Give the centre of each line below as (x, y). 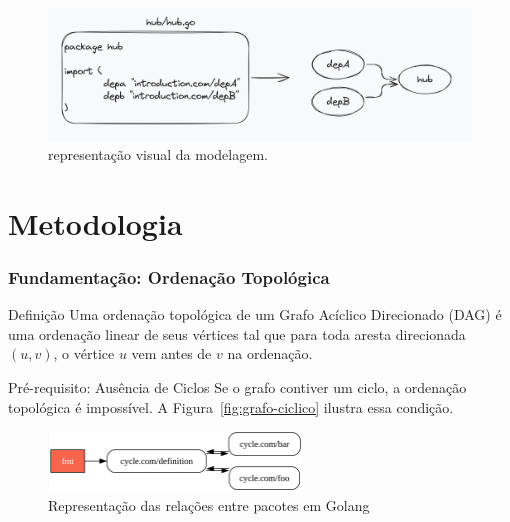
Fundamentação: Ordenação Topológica (169, 276)
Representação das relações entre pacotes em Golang (209, 505)
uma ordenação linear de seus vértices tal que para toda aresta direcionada (237, 333)
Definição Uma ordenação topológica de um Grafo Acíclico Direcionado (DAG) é (255, 314)
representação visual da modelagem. (158, 154)
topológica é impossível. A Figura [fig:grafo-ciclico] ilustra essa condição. (231, 406)
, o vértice (84, 353)
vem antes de (171, 353)
